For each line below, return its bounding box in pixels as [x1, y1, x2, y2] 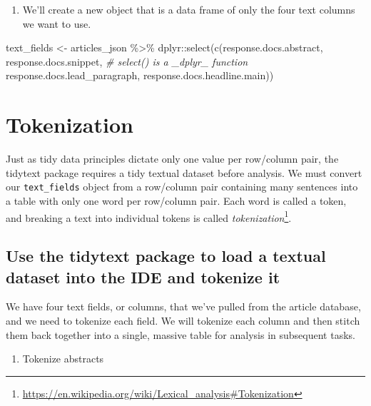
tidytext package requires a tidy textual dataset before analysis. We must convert [6, 165, 362, 180]
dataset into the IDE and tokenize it [6, 265, 280, 288]
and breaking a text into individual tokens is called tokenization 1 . [6, 208, 292, 225]
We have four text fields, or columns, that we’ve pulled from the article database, [6, 299, 361, 314]
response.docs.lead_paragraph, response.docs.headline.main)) [6, 68, 274, 83]
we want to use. [22, 16, 91, 31]
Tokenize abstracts [22, 351, 104, 366]
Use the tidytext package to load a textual [6, 245, 326, 267]
